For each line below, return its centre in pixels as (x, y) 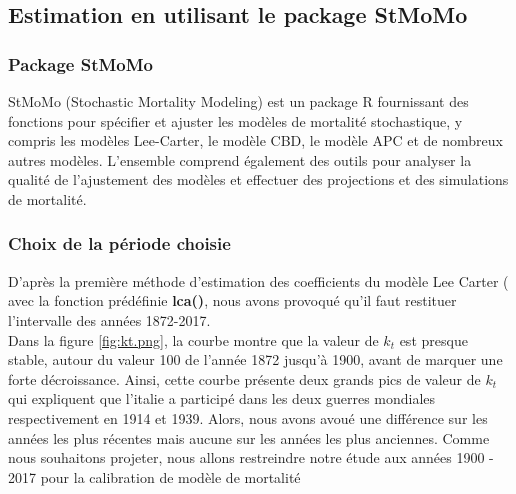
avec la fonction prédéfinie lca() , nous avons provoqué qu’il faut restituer (232, 300)
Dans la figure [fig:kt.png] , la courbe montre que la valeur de (193, 339)
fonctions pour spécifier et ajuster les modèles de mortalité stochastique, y (235, 120)
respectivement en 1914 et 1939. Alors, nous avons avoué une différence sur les (248, 417)
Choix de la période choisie (119, 243)
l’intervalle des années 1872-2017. (109, 319)
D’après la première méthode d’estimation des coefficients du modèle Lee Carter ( (258, 280)
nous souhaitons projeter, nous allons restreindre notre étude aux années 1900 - (251, 457)
